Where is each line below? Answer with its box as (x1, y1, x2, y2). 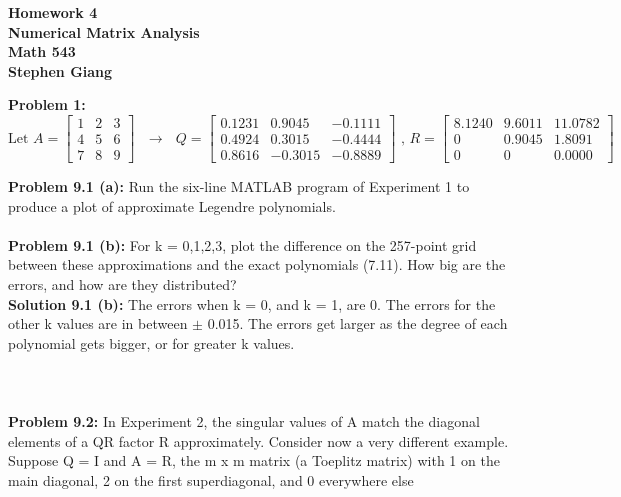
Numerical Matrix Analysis (8, 21, 200, 42)
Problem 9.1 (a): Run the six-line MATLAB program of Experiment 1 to (8, 176, 470, 197)
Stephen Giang (8, 60, 113, 81)
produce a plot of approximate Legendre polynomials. (8, 195, 336, 216)
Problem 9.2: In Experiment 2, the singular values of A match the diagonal (8, 411, 480, 432)
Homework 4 (8, 2, 98, 22)
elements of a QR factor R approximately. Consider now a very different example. (8, 430, 509, 451)
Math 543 (8, 41, 76, 62)
